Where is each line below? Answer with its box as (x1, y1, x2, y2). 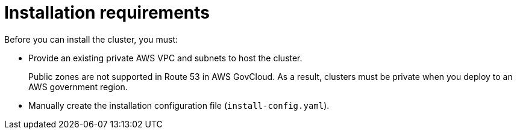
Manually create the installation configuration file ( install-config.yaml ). (28, 100, 330, 111)
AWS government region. (28, 81, 128, 92)
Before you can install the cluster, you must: (4, 34, 178, 44)
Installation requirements (4, 2, 210, 23)
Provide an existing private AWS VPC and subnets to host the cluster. (28, 52, 302, 63)
